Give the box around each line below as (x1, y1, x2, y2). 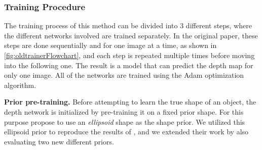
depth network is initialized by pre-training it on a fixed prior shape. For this (4, 106, 244, 117)
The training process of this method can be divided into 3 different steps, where (4, 20, 252, 31)
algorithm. (4, 79, 36, 90)
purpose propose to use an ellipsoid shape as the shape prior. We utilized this (4, 116, 245, 127)
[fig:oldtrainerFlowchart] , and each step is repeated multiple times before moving (4, 50, 255, 60)
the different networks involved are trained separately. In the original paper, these (4, 30, 258, 40)
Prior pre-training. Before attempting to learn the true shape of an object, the (4, 96, 256, 107)
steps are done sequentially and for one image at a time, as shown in (4, 40, 217, 51)
